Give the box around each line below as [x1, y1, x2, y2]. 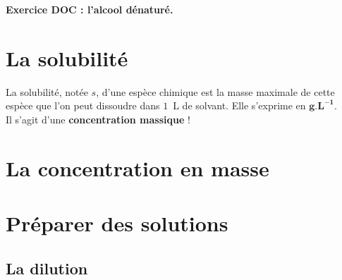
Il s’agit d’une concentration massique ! [6, 111, 190, 126]
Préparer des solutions [6, 209, 228, 238]
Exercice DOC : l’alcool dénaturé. [6, 2, 173, 16]
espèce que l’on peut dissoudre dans [6, 98, 160, 113]
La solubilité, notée [6, 84, 88, 99]
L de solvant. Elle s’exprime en [173, 98, 306, 113]
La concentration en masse [6, 153, 269, 182]
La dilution [6, 257, 88, 279]
